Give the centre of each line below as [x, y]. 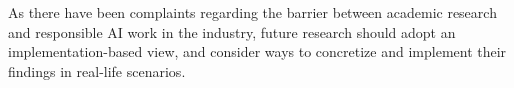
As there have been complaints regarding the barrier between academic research [252, 12]
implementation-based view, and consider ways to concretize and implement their [257, 51]
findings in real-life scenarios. [97, 70]
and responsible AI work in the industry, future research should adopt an [232, 31]
